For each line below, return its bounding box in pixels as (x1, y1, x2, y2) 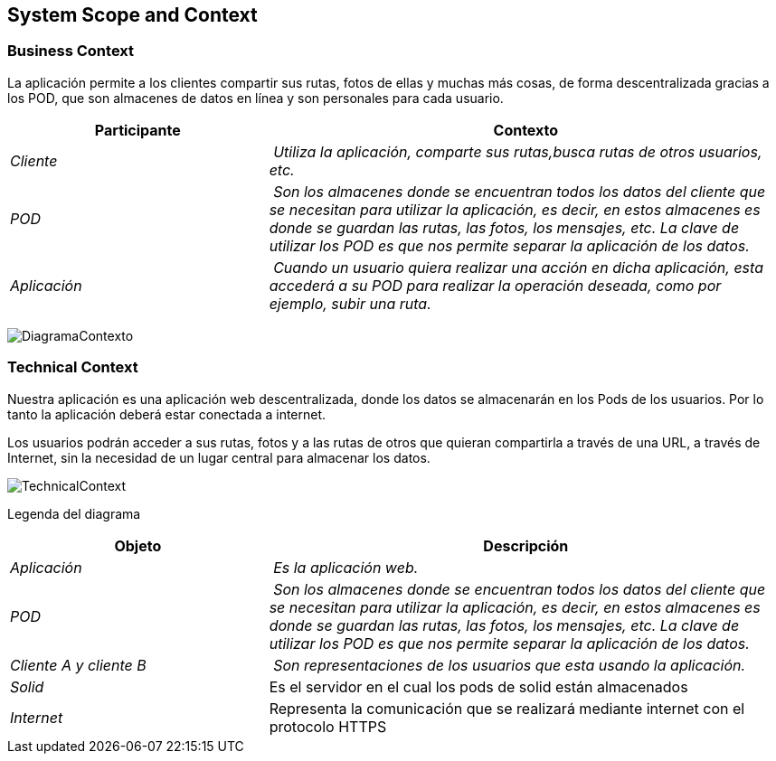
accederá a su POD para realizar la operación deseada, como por (269, 276, 722, 295)
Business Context (7, 42, 135, 61)
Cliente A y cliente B (10, 655, 147, 674)
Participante (94, 120, 181, 139)
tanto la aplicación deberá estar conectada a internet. (7, 406, 326, 422)
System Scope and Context (7, 4, 258, 26)
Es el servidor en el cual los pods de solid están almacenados (269, 677, 688, 696)
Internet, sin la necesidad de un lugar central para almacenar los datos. (7, 449, 431, 465)
